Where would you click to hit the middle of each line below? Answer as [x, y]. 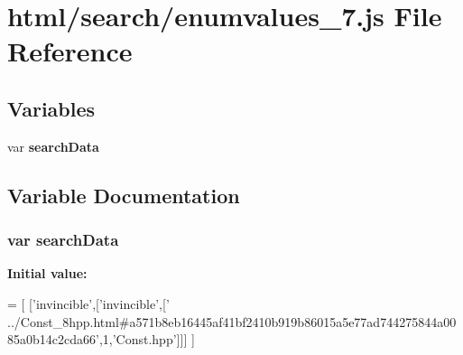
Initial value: [47, 273]
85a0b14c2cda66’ [53, 339]
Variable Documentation [124, 195]
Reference [70, 51]
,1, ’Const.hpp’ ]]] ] [147, 339]
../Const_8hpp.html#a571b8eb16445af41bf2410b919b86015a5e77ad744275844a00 [232, 321]
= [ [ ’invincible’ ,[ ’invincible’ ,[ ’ [88, 303]
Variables [51, 108]
